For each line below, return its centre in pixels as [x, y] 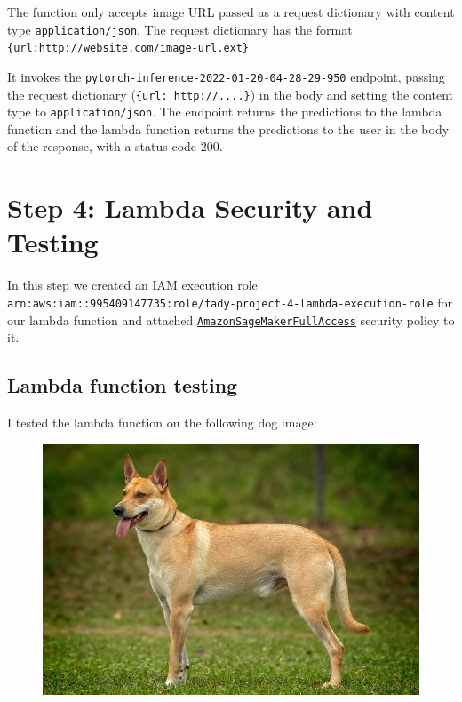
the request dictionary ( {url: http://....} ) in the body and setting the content [231, 94]
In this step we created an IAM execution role [132, 285]
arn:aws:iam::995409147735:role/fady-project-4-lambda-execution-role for [230, 302]
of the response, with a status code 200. [115, 146]
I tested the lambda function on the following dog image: [162, 423]
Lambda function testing [123, 385]
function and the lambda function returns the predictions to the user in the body [228, 128]
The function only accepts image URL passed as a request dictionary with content [231, 12]
